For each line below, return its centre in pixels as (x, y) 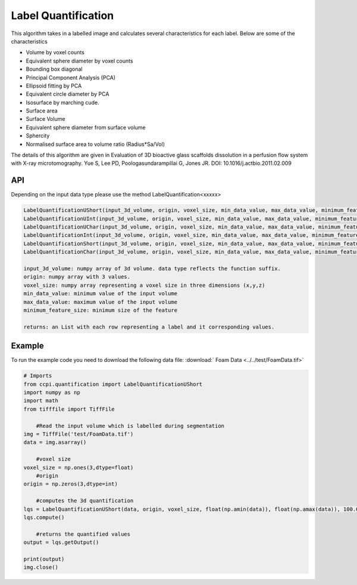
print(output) (44, 559)
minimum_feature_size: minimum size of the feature (101, 310)
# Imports (38, 376)
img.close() (41, 567)
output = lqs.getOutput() (61, 542)
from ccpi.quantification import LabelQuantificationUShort (113, 384)
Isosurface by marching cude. (62, 102)
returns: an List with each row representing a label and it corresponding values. (149, 327)
